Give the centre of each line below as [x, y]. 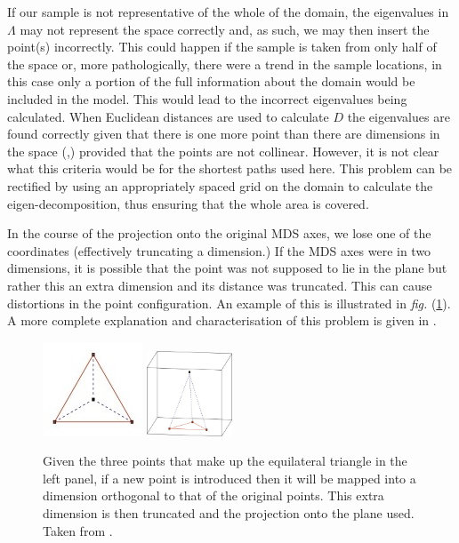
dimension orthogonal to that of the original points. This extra [213, 495]
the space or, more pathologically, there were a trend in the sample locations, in [225, 64]
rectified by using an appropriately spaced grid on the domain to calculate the [220, 185]
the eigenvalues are [399, 116]
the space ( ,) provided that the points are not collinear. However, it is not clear [223, 151]
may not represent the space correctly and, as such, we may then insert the [225, 29]
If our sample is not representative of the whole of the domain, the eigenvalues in [228, 12]
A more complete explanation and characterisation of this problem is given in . [222, 320]
